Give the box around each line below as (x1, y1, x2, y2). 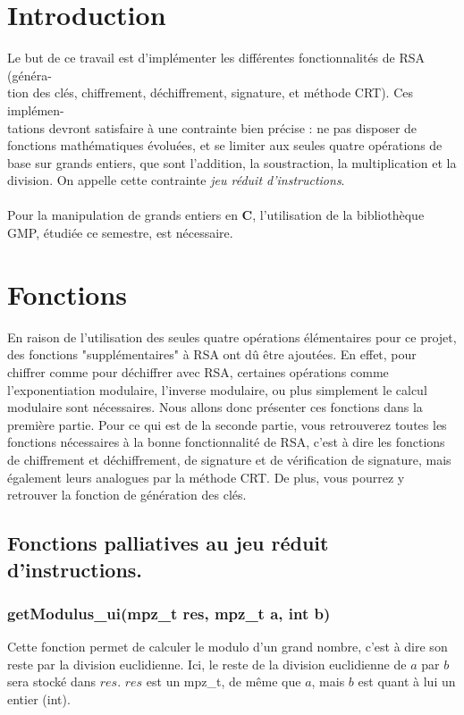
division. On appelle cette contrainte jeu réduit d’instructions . (7, 171, 345, 189)
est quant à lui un (358, 672, 456, 691)
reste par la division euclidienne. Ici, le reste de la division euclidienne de (7, 654, 407, 673)
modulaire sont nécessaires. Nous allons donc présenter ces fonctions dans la (7, 398, 423, 416)
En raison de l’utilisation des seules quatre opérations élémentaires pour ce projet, (7, 327, 457, 346)
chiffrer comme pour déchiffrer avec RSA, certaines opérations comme (7, 362, 389, 381)
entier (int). (7, 689, 71, 708)
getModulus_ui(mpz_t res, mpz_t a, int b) (7, 601, 331, 624)
